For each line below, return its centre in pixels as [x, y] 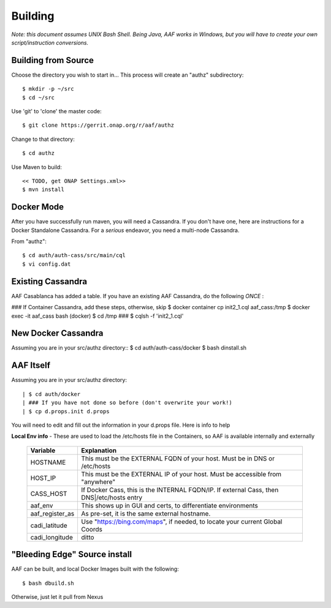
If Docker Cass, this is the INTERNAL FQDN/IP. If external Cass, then [180, 490]
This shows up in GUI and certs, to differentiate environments [170, 505]
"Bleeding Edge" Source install [71, 554]
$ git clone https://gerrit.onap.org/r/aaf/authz [98, 125]
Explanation [99, 450]
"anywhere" [98, 482]
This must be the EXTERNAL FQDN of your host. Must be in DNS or [178, 458]
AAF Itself [31, 365]
